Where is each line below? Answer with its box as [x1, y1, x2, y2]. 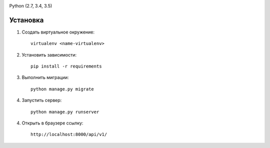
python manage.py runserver [30, 109, 99, 114]
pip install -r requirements [30, 63, 102, 69]
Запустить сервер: [21, 97, 62, 103]
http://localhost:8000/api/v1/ [30, 131, 107, 137]
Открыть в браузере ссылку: [21, 120, 83, 126]
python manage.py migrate [30, 86, 94, 92]
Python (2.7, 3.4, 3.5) [9, 3, 52, 8]
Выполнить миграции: [21, 74, 69, 80]
